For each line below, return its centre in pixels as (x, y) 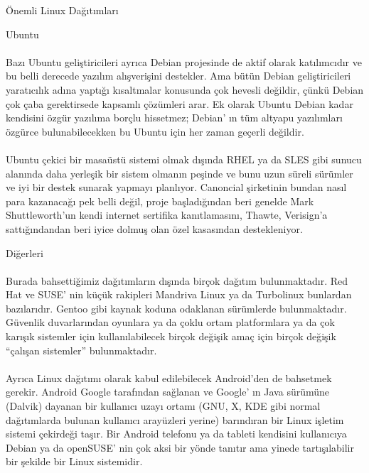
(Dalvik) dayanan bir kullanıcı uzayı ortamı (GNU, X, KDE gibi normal (163, 406)
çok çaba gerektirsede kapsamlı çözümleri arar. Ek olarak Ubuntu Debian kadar (180, 103)
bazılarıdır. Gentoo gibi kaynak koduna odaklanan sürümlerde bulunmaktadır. (176, 308)
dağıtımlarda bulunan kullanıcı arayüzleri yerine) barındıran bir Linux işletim (175, 419)
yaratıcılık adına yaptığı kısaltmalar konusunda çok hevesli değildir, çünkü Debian (185, 89)
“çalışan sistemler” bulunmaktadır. (81, 350)
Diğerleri (25, 252)
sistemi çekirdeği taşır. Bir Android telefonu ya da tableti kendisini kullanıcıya (176, 434)
